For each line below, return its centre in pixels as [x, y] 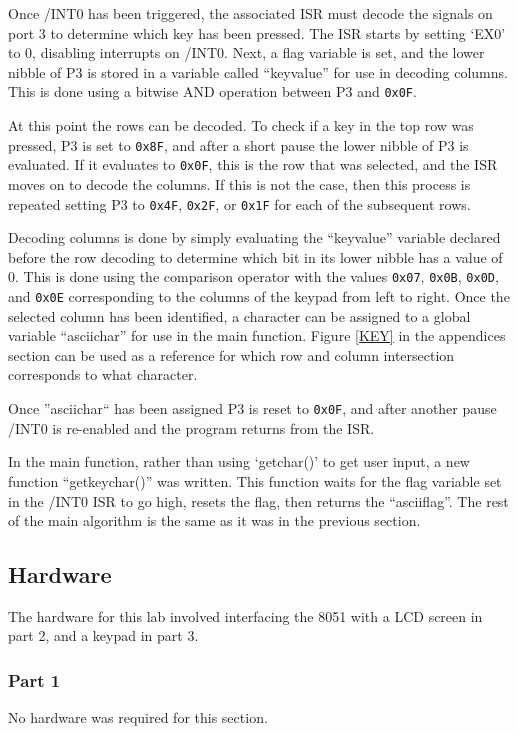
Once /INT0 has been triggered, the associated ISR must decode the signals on [250, 13]
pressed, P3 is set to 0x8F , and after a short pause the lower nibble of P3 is [238, 144]
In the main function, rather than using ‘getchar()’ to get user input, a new [239, 461]
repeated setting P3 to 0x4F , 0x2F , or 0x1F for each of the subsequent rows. [239, 203]
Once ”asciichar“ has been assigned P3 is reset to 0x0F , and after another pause [252, 408]
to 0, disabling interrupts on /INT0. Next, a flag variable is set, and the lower [246, 52]
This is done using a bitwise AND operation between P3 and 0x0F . [212, 91]
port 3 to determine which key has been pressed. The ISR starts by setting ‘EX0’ [257, 32]
